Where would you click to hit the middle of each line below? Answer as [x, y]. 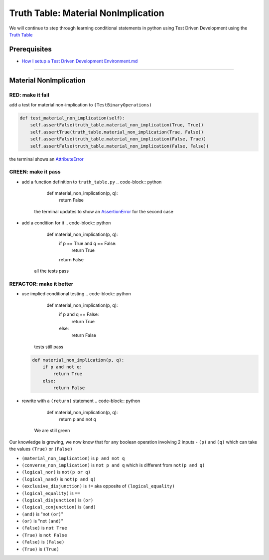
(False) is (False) [43, 542]
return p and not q [78, 419]
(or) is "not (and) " [42, 521]
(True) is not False [44, 535]
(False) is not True [44, 528]
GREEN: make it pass [35, 172]
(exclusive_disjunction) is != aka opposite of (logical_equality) [98, 486]
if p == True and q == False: [88, 244]
